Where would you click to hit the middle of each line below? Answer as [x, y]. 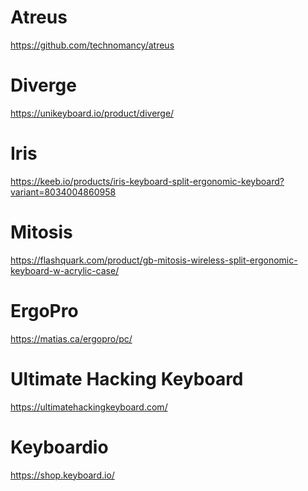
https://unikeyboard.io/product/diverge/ [92, 113]
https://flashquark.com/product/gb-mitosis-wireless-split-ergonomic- [154, 260]
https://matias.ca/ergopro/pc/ [71, 338]
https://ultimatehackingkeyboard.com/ [89, 407]
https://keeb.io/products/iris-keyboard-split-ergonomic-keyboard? [147, 181]
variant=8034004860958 [63, 192]
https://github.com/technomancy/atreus [92, 45]
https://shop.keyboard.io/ [62, 475]
